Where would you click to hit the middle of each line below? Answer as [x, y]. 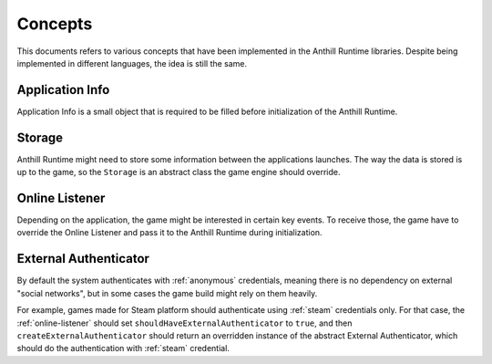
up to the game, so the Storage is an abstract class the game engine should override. [179, 172]
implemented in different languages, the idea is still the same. [132, 63]
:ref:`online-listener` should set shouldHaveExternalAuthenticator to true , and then [184, 323]
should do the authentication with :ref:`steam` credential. [123, 348]
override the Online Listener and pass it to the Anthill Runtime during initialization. [169, 233]
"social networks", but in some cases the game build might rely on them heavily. [167, 293]
